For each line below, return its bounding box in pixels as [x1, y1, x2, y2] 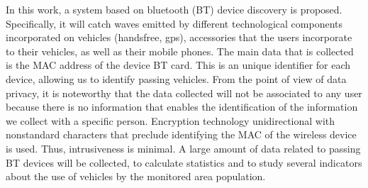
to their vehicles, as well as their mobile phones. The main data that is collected [6, 43, 354, 58]
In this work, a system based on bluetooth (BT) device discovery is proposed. [6, 2, 342, 16]
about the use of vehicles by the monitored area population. [6, 169, 266, 184]
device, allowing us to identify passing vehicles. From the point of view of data [6, 71, 347, 86]
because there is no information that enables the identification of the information [6, 99, 358, 114]
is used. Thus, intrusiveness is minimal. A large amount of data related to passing [6, 140, 361, 155]
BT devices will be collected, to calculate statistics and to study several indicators [6, 155, 362, 170]
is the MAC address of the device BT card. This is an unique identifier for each [6, 57, 351, 72]
